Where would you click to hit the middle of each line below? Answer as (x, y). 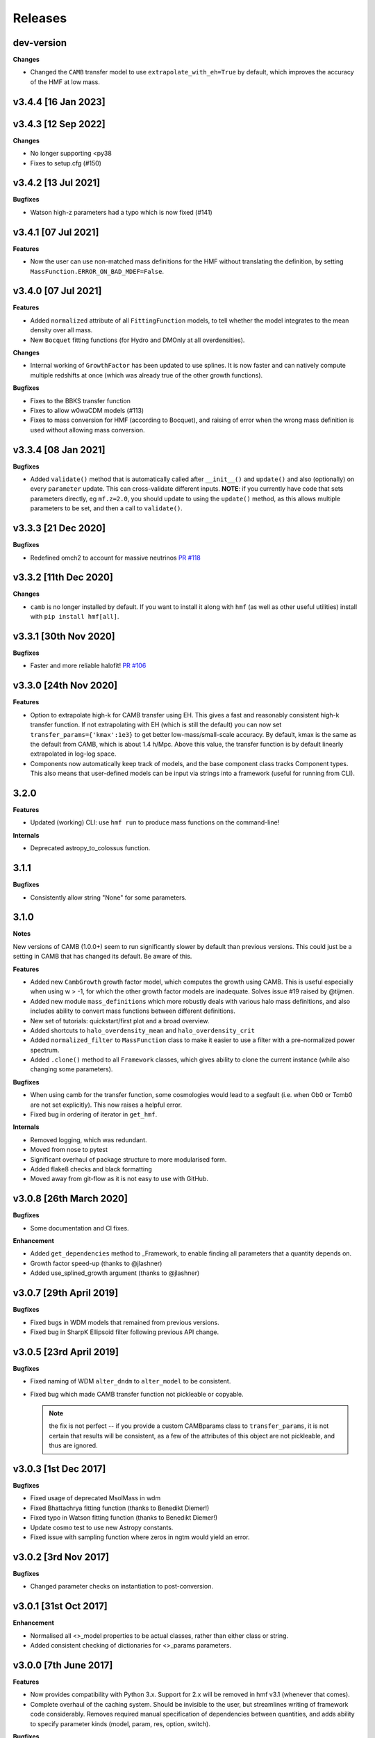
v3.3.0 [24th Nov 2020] (65, 686)
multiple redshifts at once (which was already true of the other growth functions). (147, 375)
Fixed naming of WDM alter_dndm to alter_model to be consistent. (131, 1381)
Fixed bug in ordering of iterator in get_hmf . (94, 1114)
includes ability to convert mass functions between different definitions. (133, 1011)
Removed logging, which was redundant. (89, 1139)
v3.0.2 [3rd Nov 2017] (61, 1557)
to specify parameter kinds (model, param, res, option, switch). (120, 1723)
